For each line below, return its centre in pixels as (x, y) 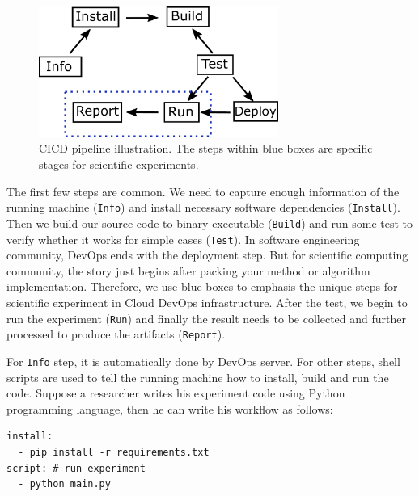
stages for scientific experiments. (119, 164)
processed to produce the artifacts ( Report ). (116, 334)
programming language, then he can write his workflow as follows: (170, 408)
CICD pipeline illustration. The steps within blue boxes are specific (206, 148)
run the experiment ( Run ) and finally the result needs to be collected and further (206, 318)
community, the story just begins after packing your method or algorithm (188, 270)
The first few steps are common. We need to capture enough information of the (203, 191)
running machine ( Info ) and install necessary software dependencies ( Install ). (203, 207)
